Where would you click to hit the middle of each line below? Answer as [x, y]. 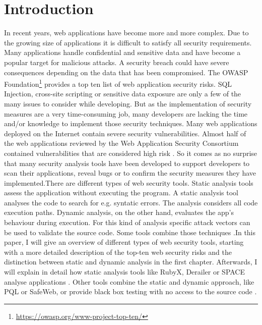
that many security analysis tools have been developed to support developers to [127, 163]
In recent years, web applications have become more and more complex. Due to [126, 33]
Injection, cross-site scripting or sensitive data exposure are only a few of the [123, 94]
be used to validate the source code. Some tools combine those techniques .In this [130, 232]
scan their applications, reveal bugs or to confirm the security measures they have [130, 173]
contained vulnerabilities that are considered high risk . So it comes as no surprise [131, 153]
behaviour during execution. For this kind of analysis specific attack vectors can [127, 222]
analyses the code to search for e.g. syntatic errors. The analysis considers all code [131, 202]
